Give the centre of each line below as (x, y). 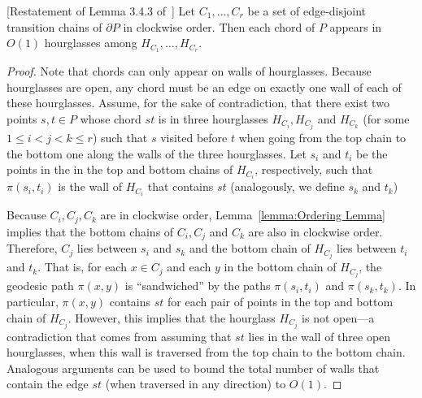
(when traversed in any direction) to (196, 384)
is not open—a (338, 317)
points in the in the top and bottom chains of (120, 169)
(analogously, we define (287, 186)
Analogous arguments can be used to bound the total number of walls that (193, 368)
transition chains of (54, 26)
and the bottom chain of (250, 248)
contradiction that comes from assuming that (119, 336)
